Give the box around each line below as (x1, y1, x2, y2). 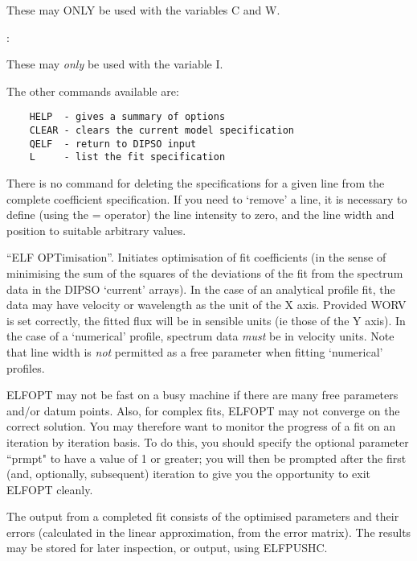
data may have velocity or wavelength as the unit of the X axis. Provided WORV (6, 296, 407, 313)
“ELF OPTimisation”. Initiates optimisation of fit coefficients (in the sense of (6, 249, 386, 266)
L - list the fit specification (29, 151, 226, 163)
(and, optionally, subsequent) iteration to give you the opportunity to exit (6, 465, 370, 482)
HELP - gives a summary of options (29, 111, 226, 123)
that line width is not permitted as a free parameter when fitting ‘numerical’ (6, 343, 383, 360)
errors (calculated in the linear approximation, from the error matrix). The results (6, 523, 411, 540)
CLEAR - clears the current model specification (29, 125, 294, 137)
